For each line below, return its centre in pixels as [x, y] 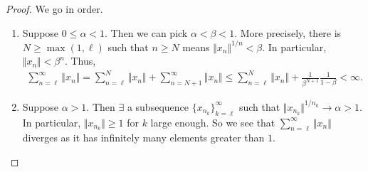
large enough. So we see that [213, 122]
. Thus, [80, 61]
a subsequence [158, 106]
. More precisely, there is [288, 32]
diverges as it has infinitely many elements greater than [143, 138]
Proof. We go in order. [54, 9]
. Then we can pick [146, 32]
